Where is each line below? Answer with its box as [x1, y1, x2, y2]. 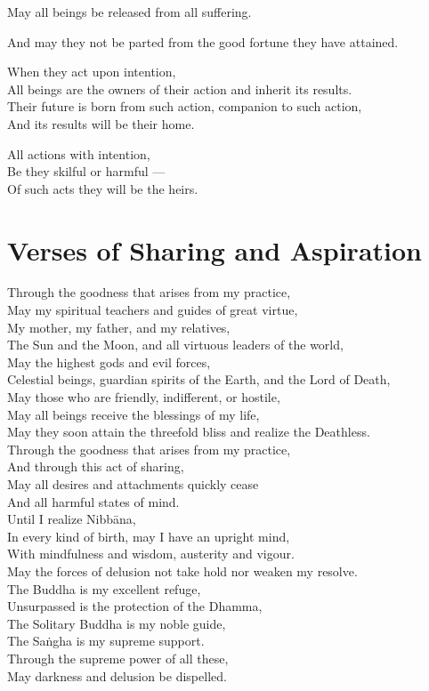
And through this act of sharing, [7, 457, 184, 476]
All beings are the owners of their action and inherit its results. [7, 79, 352, 98]
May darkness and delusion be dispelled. [7, 666, 227, 685]
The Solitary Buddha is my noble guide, [7, 614, 226, 632]
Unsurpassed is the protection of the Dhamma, [7, 597, 263, 615]
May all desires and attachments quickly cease [7, 475, 259, 493]
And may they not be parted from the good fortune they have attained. [7, 32, 399, 51]
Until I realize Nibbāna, [7, 510, 136, 528]
